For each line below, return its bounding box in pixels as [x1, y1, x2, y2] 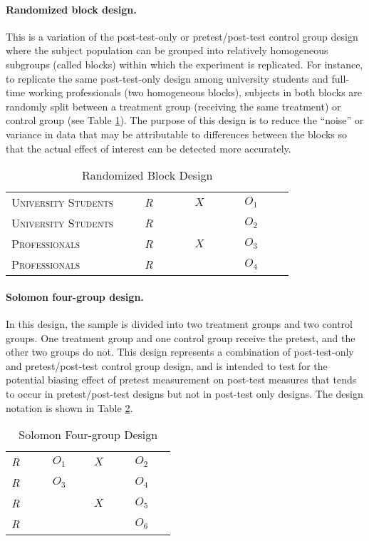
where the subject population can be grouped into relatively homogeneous [6, 43, 328, 58]
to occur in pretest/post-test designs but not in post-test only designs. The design [6, 386, 363, 401]
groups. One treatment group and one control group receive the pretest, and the [6, 330, 355, 345]
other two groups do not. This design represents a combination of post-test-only [6, 344, 354, 359]
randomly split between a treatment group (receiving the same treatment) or [6, 98, 341, 113]
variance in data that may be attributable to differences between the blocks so [6, 126, 348, 141]
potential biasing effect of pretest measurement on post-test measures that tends [6, 372, 357, 387]
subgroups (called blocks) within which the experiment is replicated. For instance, [6, 56, 363, 71]
